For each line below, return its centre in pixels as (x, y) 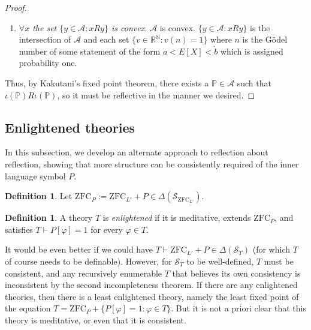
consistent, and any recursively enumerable (84, 273)
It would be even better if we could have (79, 249)
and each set (106, 39)
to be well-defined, (220, 261)
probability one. (48, 63)
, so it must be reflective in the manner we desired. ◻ (156, 94)
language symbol (35, 175)
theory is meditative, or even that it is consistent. (96, 319)
